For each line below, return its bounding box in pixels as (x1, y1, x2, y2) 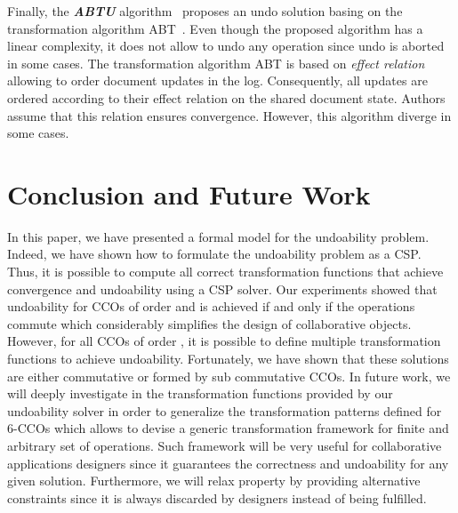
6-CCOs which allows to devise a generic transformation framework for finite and (7, 419, 449, 437)
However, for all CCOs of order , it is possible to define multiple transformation (7, 332, 441, 350)
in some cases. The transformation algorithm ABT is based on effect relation (7, 53, 425, 72)
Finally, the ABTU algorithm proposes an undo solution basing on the (7, 2, 403, 20)
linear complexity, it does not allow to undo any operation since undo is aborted (7, 36, 445, 55)
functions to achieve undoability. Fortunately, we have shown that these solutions (7, 349, 449, 368)
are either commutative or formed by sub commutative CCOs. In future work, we (7, 366, 451, 385)
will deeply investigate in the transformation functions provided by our (7, 384, 393, 403)
